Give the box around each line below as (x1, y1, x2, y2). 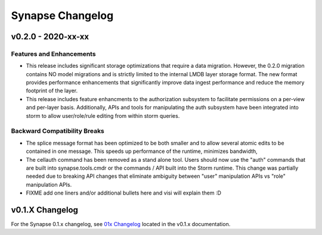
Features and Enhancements (11, 49, 96, 58)
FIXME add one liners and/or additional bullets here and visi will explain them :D (26, 189, 222, 196)
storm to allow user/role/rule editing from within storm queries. (26, 112, 180, 119)
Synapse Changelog (11, 9, 114, 22)
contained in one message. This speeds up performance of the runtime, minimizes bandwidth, (26, 148, 258, 155)
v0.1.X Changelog (11, 205, 79, 215)
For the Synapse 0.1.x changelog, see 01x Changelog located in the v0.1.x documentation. (11, 221, 231, 228)
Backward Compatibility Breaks (11, 127, 104, 135)
